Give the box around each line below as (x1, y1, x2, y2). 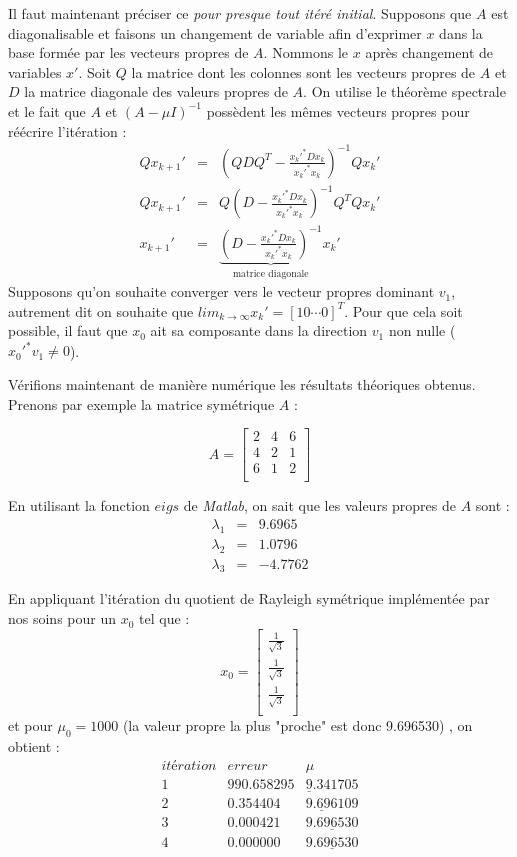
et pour (8, 715, 53, 736)
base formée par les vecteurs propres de (8, 42, 249, 63)
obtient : (8, 736, 60, 757)
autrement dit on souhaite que (8, 300, 194, 321)
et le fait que (8, 100, 86, 121)
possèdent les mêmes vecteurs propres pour (206, 100, 470, 121)
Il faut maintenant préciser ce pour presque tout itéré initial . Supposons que (8, 3, 472, 23)
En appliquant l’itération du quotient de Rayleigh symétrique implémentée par (8, 588, 490, 609)
